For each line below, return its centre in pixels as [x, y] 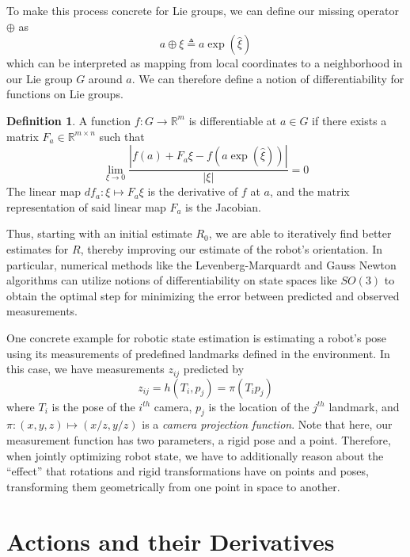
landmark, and [364, 406]
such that [122, 136]
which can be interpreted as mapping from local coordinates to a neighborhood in [205, 63]
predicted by [214, 369]
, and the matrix [309, 191]
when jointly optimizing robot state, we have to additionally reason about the [195, 455]
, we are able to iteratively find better [300, 233]
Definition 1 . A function [69, 120]
